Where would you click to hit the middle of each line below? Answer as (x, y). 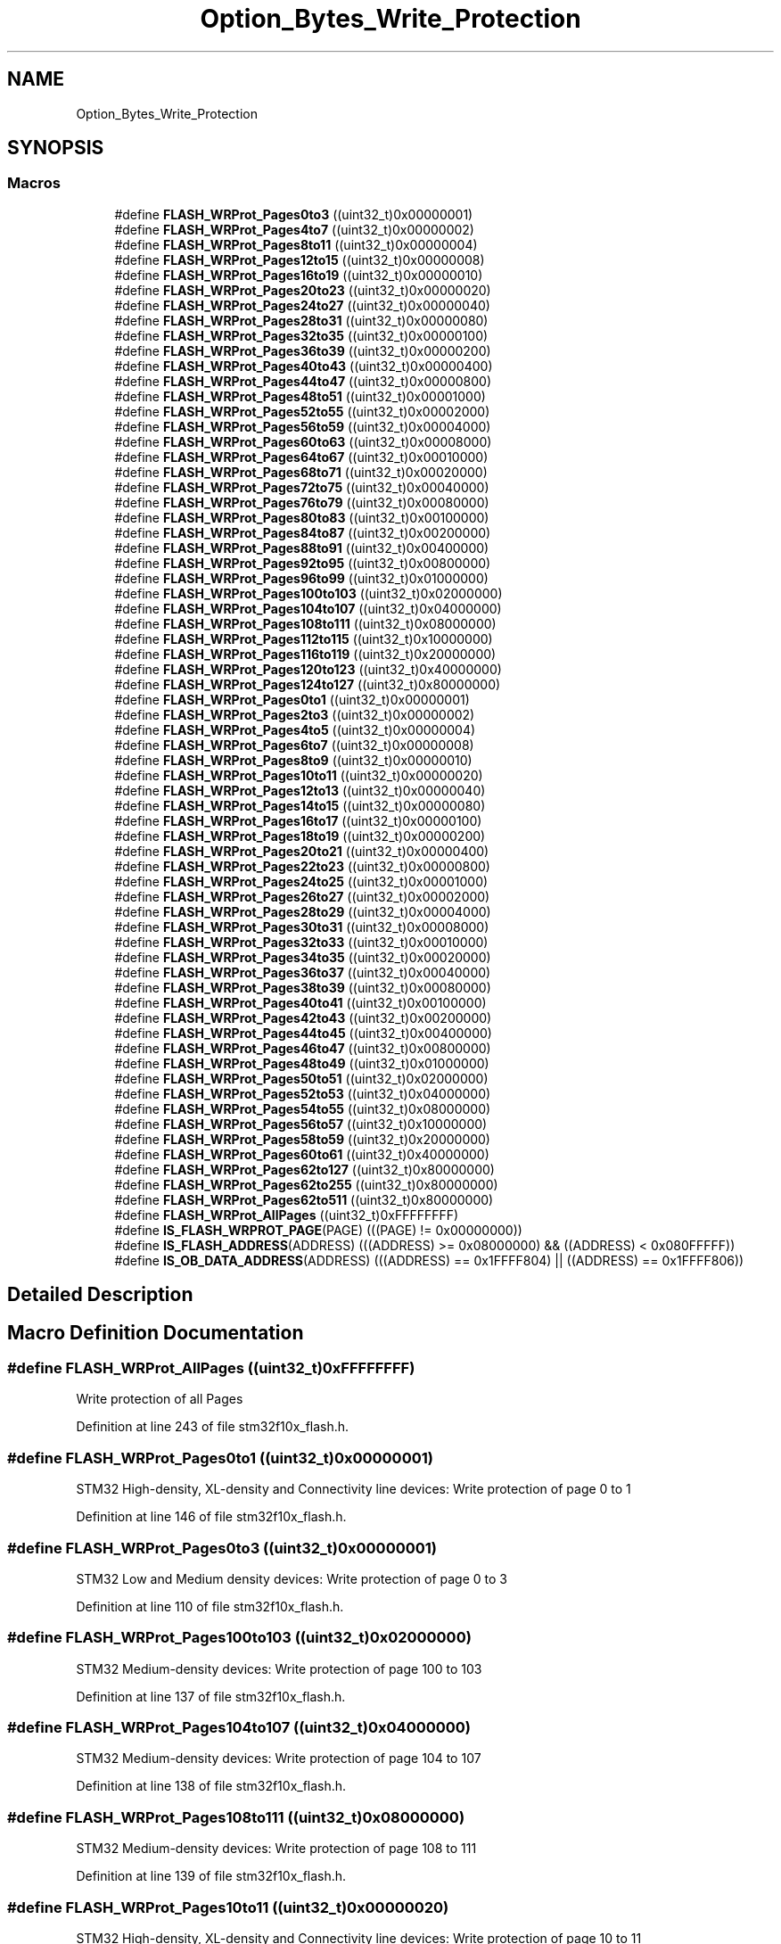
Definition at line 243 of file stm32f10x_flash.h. (213, 1427)
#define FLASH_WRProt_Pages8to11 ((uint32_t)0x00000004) (296, 244)
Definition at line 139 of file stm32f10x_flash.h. (211, 1876)
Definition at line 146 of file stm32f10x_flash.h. (211, 1517)
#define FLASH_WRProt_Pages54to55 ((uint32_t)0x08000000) (303, 1108)
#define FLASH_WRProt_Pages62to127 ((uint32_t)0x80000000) (304, 1169)
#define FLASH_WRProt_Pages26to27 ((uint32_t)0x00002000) (302, 896)
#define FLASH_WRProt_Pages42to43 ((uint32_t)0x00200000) (303, 1017)
